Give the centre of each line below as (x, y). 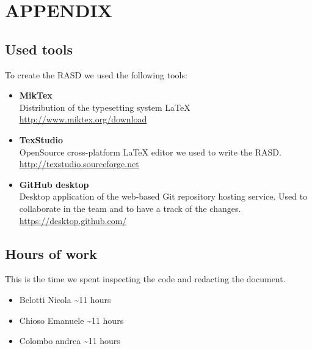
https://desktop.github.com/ (73, 220)
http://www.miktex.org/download (83, 119)
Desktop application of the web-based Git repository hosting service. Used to (163, 196)
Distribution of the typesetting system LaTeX (105, 107)
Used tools (39, 49)
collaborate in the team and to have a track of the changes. (130, 208)
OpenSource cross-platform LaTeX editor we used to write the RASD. (150, 152)
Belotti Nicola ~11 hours (65, 299)
